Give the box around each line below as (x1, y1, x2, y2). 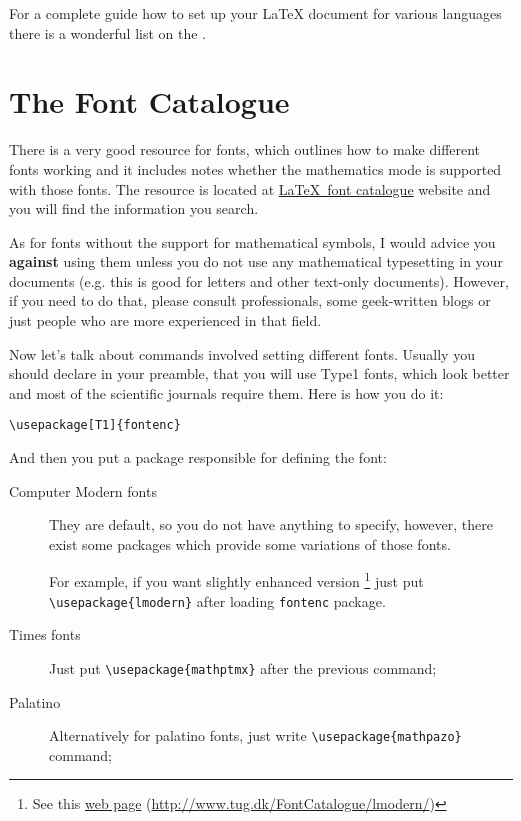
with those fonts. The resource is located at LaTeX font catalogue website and (9, 178, 491, 199)
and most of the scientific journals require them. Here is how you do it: (9, 382, 444, 403)
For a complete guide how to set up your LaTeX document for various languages (9, 3, 502, 23)
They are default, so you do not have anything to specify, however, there (49, 514, 493, 535)
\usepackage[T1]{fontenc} (9, 418, 181, 433)
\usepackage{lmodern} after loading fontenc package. (49, 590, 386, 611)
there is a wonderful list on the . (9, 22, 207, 43)
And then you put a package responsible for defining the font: (9, 447, 387, 468)
